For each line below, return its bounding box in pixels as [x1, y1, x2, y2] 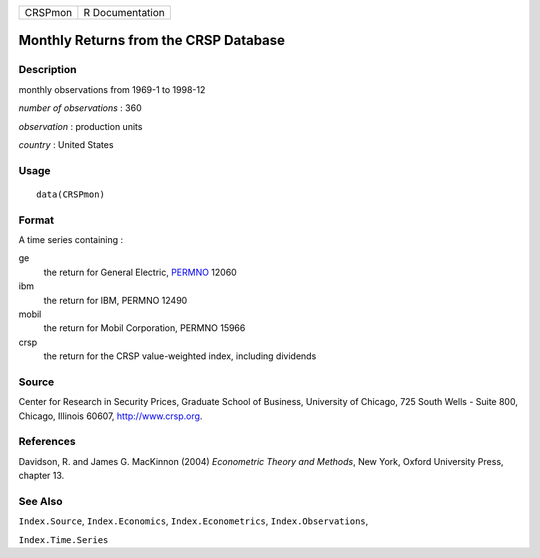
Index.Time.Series [18, 534, 109, 545]
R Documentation [83, 6, 165, 19]
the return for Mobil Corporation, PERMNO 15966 [43, 322, 246, 334]
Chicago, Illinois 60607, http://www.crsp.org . [18, 410, 203, 422]
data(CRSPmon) [36, 188, 105, 200]
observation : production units [18, 120, 143, 132]
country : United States [18, 138, 114, 150]
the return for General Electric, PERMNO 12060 [43, 266, 237, 278]
